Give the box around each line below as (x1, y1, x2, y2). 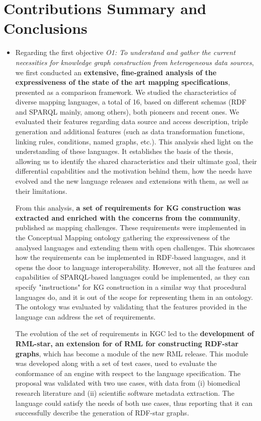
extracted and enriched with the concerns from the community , (15, 212, 240, 223)
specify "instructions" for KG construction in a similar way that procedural (15, 281, 246, 292)
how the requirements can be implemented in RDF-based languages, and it (15, 252, 246, 262)
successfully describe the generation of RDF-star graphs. (15, 407, 189, 418)
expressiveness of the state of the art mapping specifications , (15, 77, 230, 87)
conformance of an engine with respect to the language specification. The (15, 367, 241, 378)
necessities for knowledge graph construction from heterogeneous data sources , (15, 57, 254, 67)
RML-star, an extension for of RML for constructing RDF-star (15, 338, 239, 348)
